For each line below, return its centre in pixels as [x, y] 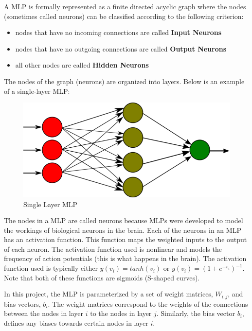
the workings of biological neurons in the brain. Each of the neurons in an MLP [123, 230]
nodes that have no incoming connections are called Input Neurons [118, 32]
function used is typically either [51, 268]
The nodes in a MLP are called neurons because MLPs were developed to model [124, 220]
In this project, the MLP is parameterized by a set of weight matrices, [108, 294]
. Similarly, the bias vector [196, 313]
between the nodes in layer [44, 313]
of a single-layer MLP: [37, 91]
